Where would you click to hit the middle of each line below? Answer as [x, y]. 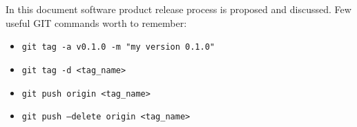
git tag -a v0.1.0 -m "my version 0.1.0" [118, 47]
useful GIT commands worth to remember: [96, 22]
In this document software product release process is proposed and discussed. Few [178, 9]
